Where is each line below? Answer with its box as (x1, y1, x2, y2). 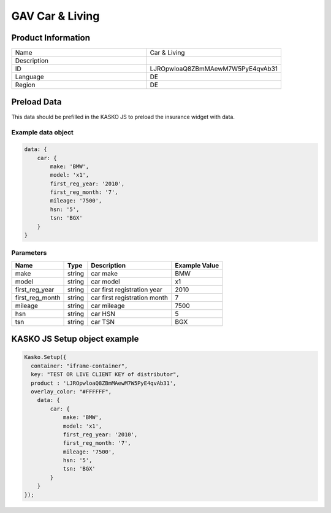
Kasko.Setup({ (24, 353, 67, 361)
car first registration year (91, 285, 162, 294)
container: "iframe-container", (31, 362, 128, 369)
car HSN (91, 309, 116, 318)
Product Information (11, 33, 91, 43)
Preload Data (11, 97, 62, 107)
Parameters (11, 249, 47, 257)
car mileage (91, 301, 125, 310)
